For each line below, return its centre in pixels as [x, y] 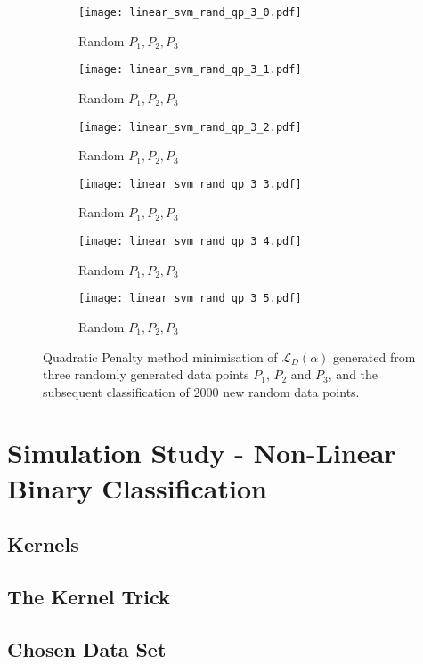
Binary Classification [137, 487]
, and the [353, 374]
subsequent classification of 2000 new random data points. [201, 391]
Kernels [43, 544]
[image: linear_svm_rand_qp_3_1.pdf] [190, 70]
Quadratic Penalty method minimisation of [160, 356]
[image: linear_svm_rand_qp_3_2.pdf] [190, 127]
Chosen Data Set [87, 648]
